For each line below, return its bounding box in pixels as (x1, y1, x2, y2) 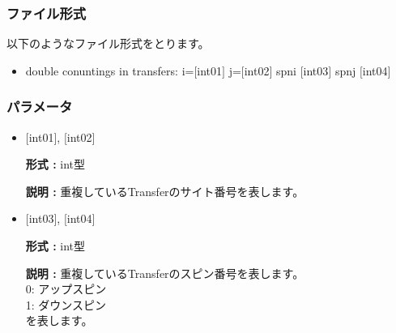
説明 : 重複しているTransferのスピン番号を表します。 (25, 264, 304, 281)
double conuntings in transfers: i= (25, 62, 194, 79)
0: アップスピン (25, 280, 107, 297)
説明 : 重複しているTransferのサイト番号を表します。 (25, 182, 304, 199)
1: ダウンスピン (25, 296, 107, 313)
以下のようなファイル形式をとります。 (6, 35, 210, 52)
